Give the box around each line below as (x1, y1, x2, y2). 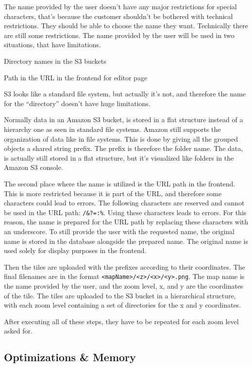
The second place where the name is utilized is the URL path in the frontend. (4, 178, 235, 188)
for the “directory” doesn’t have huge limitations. (4, 98, 151, 108)
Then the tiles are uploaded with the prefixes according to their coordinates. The (4, 261, 245, 272)
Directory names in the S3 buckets (4, 55, 106, 66)
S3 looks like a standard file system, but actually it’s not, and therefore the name (4, 89, 246, 99)
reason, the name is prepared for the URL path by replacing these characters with (4, 217, 249, 227)
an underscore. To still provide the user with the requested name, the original (4, 226, 235, 236)
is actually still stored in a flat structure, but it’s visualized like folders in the (4, 152, 234, 163)
